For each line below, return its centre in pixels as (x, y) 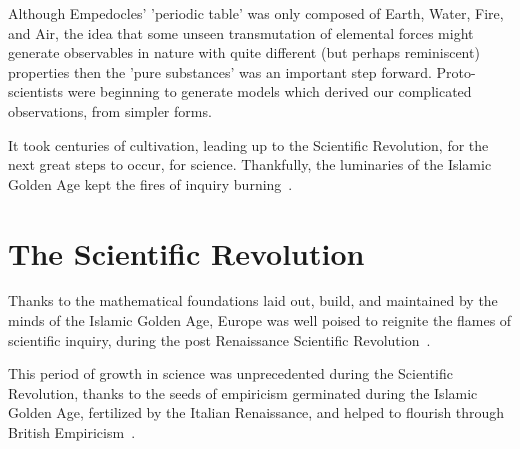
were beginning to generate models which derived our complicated (269, 91)
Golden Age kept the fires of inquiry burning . (150, 183)
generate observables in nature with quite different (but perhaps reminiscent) (244, 52)
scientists (36, 91)
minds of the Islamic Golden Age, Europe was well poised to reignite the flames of (260, 320)
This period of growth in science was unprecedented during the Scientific (230, 373)
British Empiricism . (72, 432)
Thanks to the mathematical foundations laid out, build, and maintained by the (253, 300)
